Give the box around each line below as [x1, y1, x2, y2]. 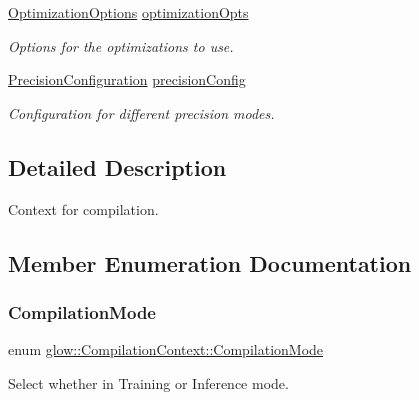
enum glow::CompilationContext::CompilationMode [8, 339, 324, 360]
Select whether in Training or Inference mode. [8, 372, 289, 393]
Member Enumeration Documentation [8, 247, 412, 278]
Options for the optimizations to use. [8, 35, 234, 56]
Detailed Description [8, 151, 227, 182]
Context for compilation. [8, 198, 159, 219]
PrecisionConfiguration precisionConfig [8, 69, 246, 90]
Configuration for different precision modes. [8, 102, 275, 123]
